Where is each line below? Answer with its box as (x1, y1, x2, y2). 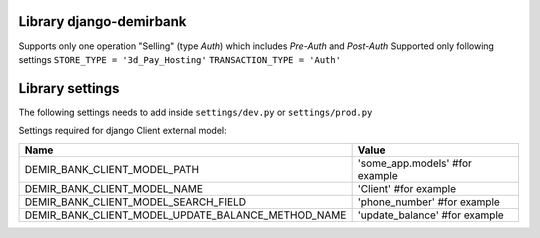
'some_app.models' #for (357, 156, 472, 170)
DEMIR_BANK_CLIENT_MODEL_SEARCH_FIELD (24, 195, 247, 209)
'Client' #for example (357, 181, 457, 195)
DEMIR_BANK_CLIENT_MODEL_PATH (24, 162, 200, 176)
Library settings (18, 80, 120, 97)
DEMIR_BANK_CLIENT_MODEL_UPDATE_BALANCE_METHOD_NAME (24, 208, 347, 222)
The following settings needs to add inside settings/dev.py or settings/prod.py (18, 106, 373, 118)
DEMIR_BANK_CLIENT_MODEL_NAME (24, 181, 204, 195)
